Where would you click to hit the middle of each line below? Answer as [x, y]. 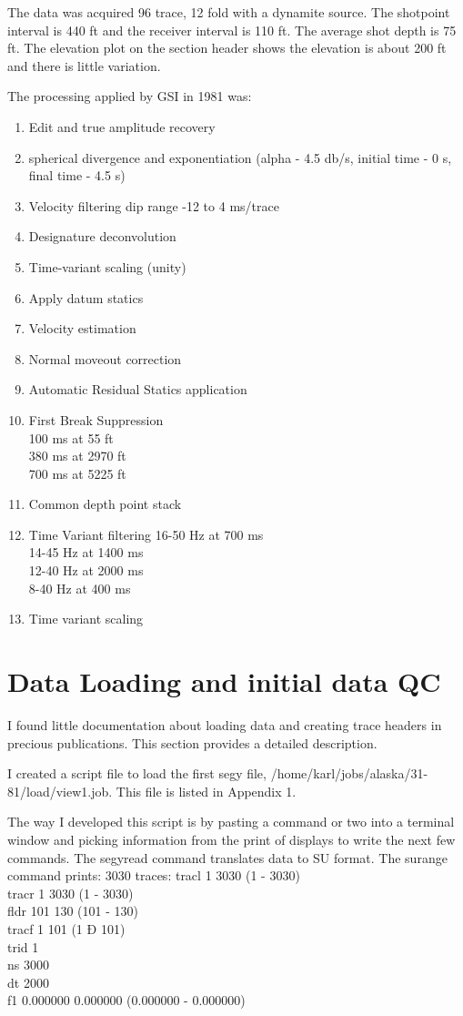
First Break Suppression [96, 419]
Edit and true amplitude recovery [122, 126]
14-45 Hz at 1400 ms [86, 552]
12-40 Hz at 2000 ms [86, 570]
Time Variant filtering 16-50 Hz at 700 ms [146, 534]
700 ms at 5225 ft [77, 473]
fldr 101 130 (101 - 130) [73, 911]
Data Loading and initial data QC [224, 681]
